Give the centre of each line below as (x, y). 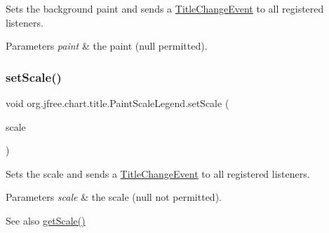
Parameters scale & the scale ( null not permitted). (114, 197)
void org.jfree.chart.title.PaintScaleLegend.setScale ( (117, 103)
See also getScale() (46, 220)
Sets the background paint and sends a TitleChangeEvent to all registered (165, 8)
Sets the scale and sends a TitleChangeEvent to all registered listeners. (158, 173)
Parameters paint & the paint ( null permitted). (107, 46)
